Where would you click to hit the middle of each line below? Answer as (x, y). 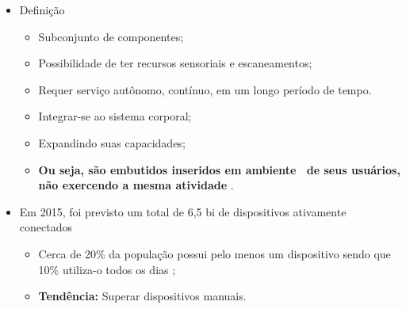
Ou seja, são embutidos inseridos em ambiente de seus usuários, (219, 169)
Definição (42, 10)
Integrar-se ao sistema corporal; (115, 116)
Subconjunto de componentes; (111, 36)
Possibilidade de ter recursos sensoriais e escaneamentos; (175, 63)
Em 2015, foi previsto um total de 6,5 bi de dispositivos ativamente (183, 211)
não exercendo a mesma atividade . (136, 185)
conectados (46, 227)
